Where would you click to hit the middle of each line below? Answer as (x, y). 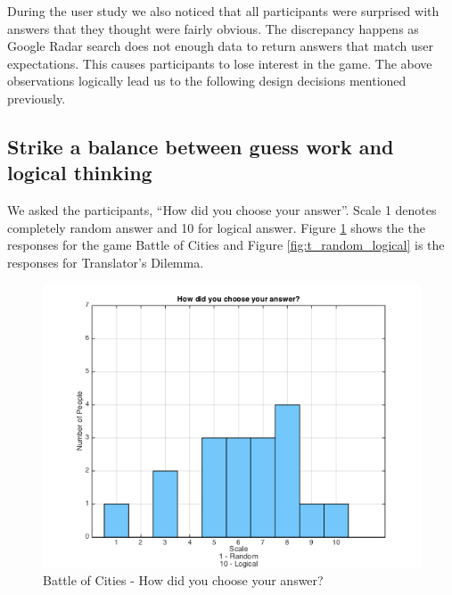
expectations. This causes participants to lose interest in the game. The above (220, 63)
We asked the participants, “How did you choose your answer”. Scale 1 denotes (222, 210)
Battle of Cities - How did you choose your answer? (183, 580)
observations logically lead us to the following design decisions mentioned (207, 81)
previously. (37, 98)
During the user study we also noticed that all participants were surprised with (223, 11)
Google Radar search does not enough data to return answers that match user (221, 46)
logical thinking (80, 173)
